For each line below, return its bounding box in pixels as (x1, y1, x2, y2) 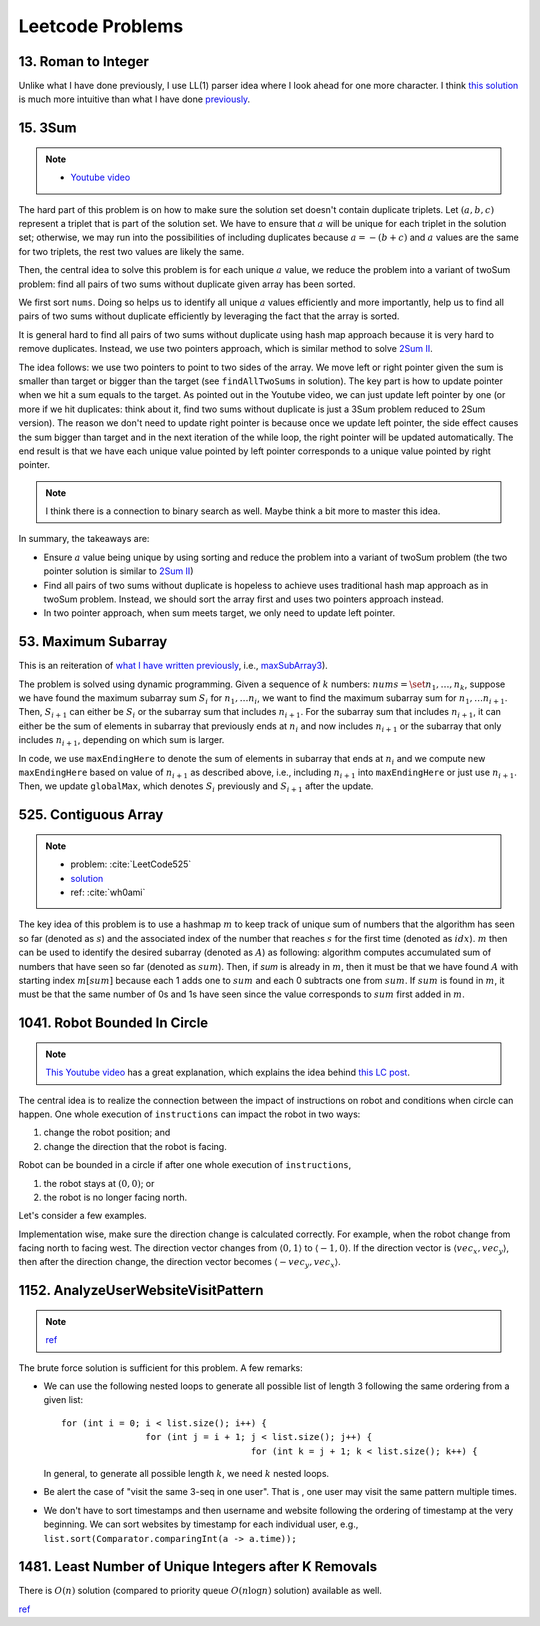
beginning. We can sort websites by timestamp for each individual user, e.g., (43, 1518, 359, 1530)
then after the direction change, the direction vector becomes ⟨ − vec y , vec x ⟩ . (18, 1256, 342, 1270)
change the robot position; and (43, 1126, 171, 1139)
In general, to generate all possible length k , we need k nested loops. (43, 1467, 330, 1479)
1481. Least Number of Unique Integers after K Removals (18, 1558, 378, 1575)
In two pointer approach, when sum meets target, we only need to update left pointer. (43, 607, 395, 619)
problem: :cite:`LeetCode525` (70, 858, 192, 870)
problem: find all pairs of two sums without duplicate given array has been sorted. (18, 278, 356, 290)
